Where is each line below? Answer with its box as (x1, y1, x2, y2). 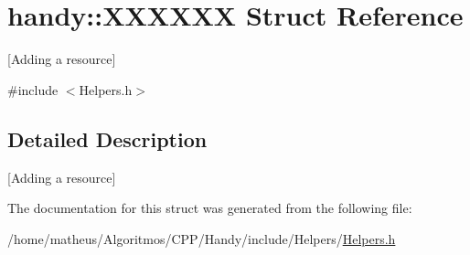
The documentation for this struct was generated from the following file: (7, 198, 412, 218)
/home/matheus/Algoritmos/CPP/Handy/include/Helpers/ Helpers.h (7, 228, 396, 248)
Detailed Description (7, 124, 208, 153)
